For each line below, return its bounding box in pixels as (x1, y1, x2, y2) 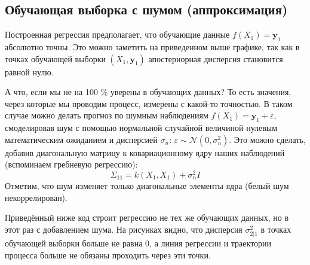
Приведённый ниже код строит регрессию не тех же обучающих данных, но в (5, 211, 289, 224)
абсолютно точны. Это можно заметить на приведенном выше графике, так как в (5, 41, 300, 53)
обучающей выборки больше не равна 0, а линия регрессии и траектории (5, 236, 272, 249)
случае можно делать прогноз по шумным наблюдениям (5, 109, 208, 121)
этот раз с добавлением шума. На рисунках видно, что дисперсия (5, 223, 243, 235)
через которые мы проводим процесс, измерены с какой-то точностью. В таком (5, 97, 293, 109)
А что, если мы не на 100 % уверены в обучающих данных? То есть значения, (5, 86, 291, 98)
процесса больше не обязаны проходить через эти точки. (5, 248, 211, 261)
